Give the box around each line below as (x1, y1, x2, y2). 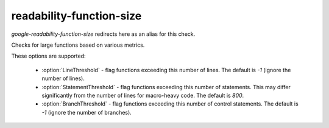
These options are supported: (11, 52, 86, 60)
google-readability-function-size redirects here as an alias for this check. (11, 30, 196, 38)
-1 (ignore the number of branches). (41, 109, 132, 116)
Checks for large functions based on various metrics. (11, 41, 145, 49)
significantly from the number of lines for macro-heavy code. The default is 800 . (41, 92, 244, 99)
